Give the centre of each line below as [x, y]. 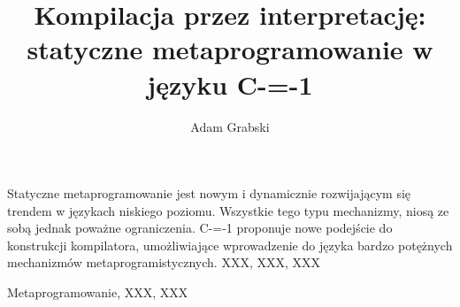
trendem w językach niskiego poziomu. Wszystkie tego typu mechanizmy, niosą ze [228, 210]
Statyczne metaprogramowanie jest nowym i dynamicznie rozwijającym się [209, 193]
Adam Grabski [230, 126]
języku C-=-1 [230, 84]
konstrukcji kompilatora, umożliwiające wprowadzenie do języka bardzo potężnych [230, 245]
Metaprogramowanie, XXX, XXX [98, 292]
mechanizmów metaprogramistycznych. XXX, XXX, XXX [164, 262]
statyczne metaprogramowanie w [230, 49]
